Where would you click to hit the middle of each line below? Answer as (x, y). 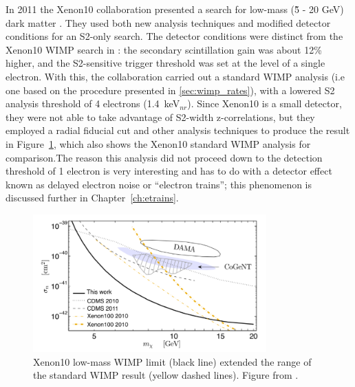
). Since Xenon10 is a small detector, (265, 103)
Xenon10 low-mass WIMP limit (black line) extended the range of (172, 361)
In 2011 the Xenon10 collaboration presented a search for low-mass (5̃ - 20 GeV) (175, 9)
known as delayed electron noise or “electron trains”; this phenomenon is (159, 184)
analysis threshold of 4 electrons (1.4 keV (93, 103)
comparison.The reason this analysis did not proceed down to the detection (164, 157)
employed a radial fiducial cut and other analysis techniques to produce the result (178, 130)
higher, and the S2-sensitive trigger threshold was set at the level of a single (165, 63)
